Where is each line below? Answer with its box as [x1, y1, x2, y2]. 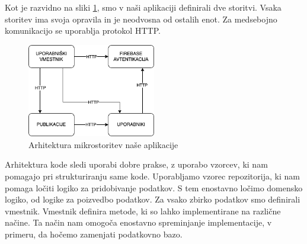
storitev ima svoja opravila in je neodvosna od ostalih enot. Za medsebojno [5, 12, 277, 25]
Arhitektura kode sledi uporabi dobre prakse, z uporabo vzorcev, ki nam [5, 158, 268, 171]
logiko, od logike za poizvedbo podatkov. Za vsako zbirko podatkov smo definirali [5, 193, 300, 206]
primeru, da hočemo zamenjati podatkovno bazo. [5, 227, 183, 240]
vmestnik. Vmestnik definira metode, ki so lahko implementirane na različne [5, 204, 281, 217]
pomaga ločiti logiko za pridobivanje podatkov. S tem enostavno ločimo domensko [5, 181, 303, 194]
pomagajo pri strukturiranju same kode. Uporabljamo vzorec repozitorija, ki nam [5, 169, 300, 182]
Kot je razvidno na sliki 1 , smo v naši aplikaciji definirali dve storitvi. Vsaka [5, 1, 282, 13]
